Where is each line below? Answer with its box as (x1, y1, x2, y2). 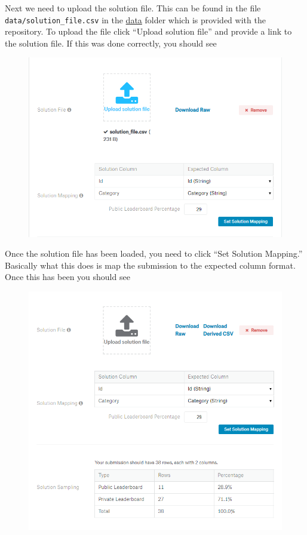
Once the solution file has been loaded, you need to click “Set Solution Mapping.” (5, 247, 303, 260)
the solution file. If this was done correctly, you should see (5, 36, 217, 49)
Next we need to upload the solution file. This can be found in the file (5, 2, 261, 14)
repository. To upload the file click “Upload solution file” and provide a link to (5, 25, 292, 38)
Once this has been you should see (5, 270, 130, 283)
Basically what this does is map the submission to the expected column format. (5, 259, 296, 271)
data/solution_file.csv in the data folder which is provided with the (5, 13, 266, 26)
